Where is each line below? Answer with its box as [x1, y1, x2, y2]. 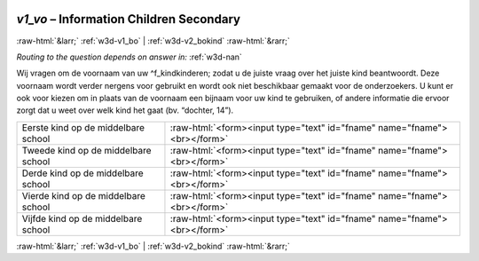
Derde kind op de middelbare [21, 167, 144, 179]
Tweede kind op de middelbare [21, 144, 152, 156]
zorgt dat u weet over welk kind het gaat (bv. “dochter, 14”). [16, 105, 234, 115]
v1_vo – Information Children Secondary [16, 12, 241, 27]
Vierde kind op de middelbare [21, 189, 145, 202]
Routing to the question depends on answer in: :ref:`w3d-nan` [16, 51, 243, 62]
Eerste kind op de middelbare [21, 121, 145, 133]
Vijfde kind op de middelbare [21, 212, 143, 225]
